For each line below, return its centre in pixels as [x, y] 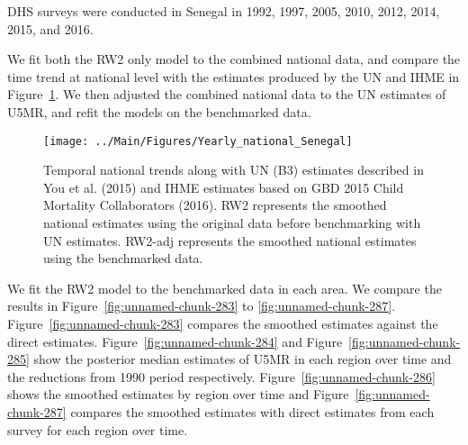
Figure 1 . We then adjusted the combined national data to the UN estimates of [227, 94]
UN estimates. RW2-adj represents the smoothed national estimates [230, 240]
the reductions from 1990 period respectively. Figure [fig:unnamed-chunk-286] [221, 376]
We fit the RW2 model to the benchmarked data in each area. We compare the [225, 288]
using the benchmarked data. [123, 258]
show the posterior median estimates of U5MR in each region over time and [243, 359]
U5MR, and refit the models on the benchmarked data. [159, 111]
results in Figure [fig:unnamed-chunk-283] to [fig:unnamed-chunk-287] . [202, 306]
